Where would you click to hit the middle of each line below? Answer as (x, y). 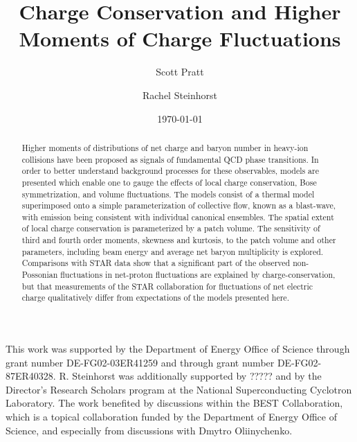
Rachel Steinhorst (180, 95)
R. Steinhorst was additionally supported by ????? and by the (190, 376)
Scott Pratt (180, 72)
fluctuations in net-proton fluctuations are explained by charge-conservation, (198, 275)
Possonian (40, 275)
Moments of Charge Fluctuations (180, 38)
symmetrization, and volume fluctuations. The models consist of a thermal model (168, 194)
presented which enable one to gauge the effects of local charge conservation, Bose (169, 182)
